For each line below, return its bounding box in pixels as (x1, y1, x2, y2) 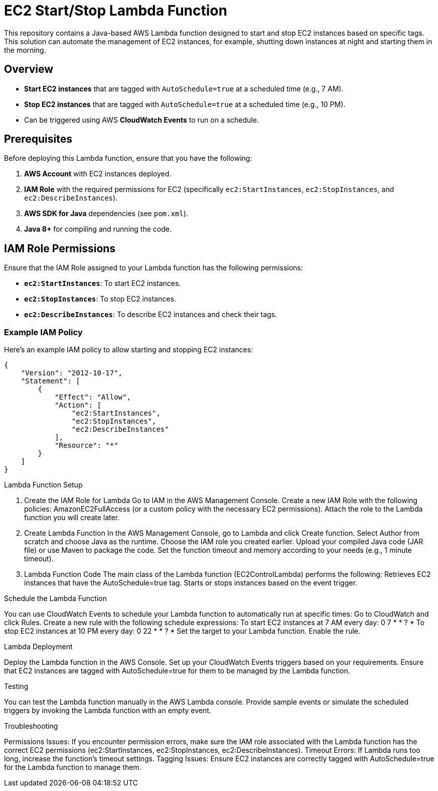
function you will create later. (24, 513, 120, 522)
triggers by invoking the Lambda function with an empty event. (4, 706, 211, 715)
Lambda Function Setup (4, 480, 83, 489)
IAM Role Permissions (4, 242, 116, 255)
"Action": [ (55, 401, 101, 410)
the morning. (4, 45, 46, 54)
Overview (4, 63, 54, 76)
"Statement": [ (21, 377, 80, 385)
